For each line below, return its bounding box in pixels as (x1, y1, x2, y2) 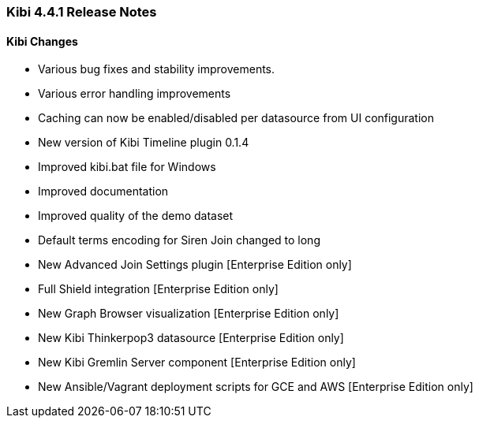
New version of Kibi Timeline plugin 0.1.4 (38, 136, 249, 150)
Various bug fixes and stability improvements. (38, 62, 275, 76)
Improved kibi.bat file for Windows (38, 160, 216, 174)
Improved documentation (38, 184, 169, 199)
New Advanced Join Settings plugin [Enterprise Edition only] (38, 258, 352, 272)
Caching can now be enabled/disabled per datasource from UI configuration (38, 111, 435, 125)
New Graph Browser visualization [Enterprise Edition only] (38, 307, 339, 321)
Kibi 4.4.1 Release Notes (6, 4, 157, 20)
